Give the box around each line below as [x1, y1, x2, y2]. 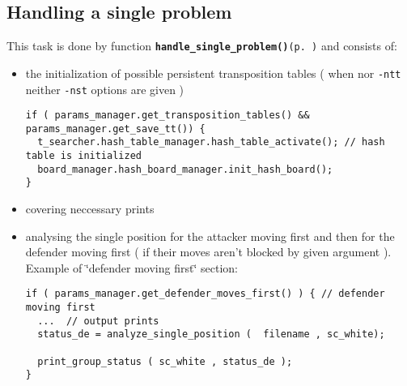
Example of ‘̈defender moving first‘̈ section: [25, 259, 238, 276]
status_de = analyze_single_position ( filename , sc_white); [37, 328, 385, 341]
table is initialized [25, 150, 142, 162]
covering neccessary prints [25, 200, 155, 217]
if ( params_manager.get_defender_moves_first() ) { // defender [25, 288, 385, 300]
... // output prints [37, 315, 159, 327]
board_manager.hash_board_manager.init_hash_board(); [37, 163, 333, 175]
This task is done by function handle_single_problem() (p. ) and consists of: [6, 37, 397, 54]
